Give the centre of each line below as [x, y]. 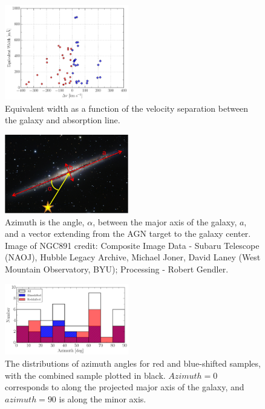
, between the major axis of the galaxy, [165, 221]
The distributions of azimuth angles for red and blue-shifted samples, [133, 363]
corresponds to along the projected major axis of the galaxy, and [125, 387]
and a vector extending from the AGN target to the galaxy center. [128, 233]
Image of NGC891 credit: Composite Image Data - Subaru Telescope [132, 245]
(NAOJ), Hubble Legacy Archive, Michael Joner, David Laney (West [133, 257]
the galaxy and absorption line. [63, 120]
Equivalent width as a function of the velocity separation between [127, 108]
